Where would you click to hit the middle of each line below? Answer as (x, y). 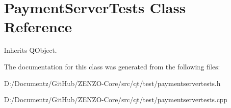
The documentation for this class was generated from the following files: (112, 66)
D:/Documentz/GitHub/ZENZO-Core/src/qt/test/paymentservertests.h (112, 83)
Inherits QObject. (30, 50)
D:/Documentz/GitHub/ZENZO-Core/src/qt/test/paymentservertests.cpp (116, 99)
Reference (38, 27)
